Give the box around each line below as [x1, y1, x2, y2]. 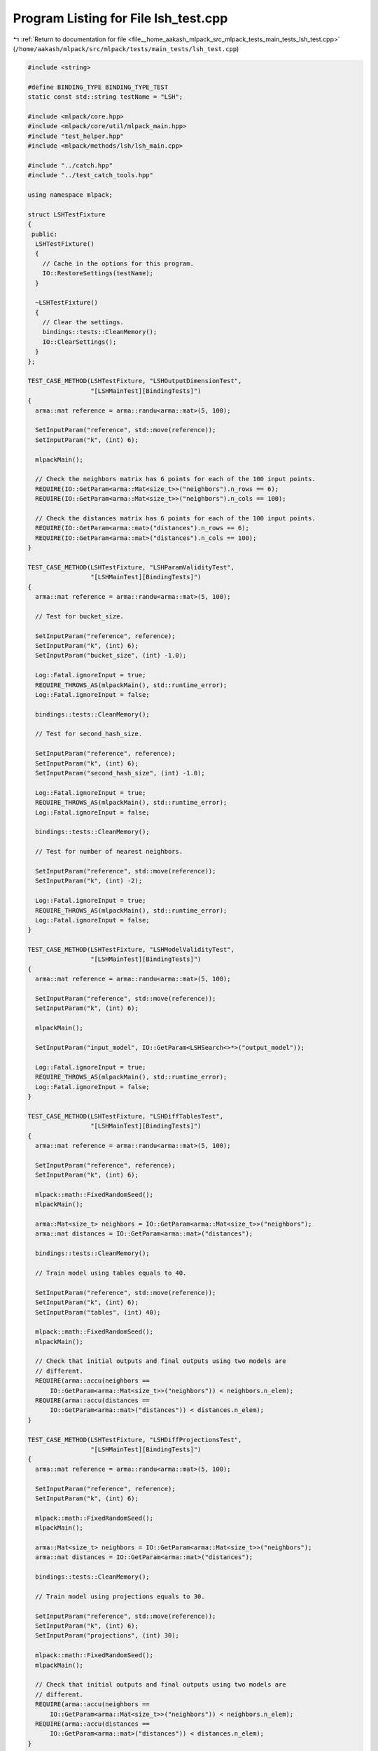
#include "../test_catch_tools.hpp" [27, 172, 154, 179]
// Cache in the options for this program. [42, 259, 194, 268]
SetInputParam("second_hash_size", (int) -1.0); [35, 769, 206, 777]
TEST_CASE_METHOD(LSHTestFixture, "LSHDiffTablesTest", [27, 1112, 224, 1120]
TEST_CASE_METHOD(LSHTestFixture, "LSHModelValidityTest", [27, 946, 234, 954]
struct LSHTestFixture [27, 210, 106, 219]
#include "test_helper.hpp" [27, 132, 124, 140]
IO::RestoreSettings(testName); [42, 270, 154, 277]
